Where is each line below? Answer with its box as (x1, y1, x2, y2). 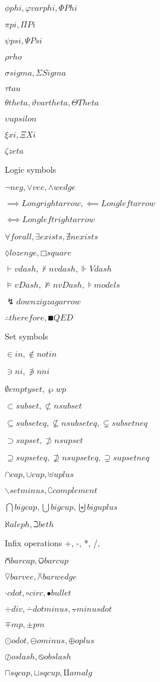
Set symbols (5, 329, 48, 342)
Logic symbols (5, 163, 57, 175)
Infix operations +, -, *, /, (5, 537, 100, 549)
